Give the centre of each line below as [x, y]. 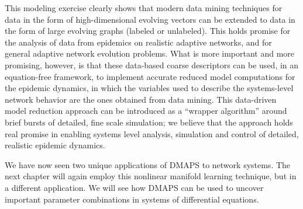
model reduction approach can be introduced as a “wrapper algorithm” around [146, 111]
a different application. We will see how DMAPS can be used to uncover [134, 187]
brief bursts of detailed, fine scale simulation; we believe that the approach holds [149, 122]
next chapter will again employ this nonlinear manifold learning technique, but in [151, 176]
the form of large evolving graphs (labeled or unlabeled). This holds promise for [148, 31]
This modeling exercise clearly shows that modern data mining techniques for [144, 8]
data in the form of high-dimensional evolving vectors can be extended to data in [150, 19]
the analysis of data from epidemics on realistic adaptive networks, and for [138, 42]
